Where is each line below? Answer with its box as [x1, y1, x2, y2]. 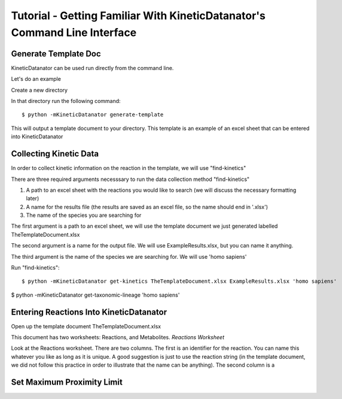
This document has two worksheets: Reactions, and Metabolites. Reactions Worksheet [11, 334, 224, 341]
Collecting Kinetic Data [11, 149, 99, 159]
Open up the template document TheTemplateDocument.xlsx [11, 322, 161, 330]
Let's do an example [11, 75, 61, 83]
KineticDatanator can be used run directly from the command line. [11, 64, 174, 71]
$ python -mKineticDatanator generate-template [22, 111, 164, 118]
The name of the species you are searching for [26, 211, 142, 219]
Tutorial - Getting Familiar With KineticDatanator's [11, 9, 266, 22]
